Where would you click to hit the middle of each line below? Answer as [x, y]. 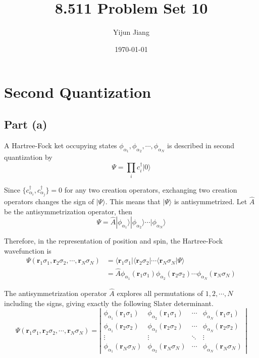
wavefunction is [28, 250]
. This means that [133, 201]
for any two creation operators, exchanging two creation [151, 189]
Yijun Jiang [131, 32]
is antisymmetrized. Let [211, 201]
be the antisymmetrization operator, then [68, 211]
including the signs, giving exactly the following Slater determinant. [109, 303]
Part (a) [26, 124]
